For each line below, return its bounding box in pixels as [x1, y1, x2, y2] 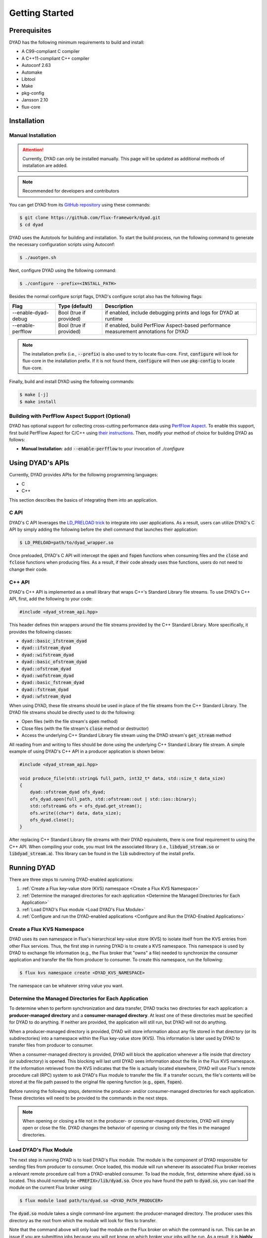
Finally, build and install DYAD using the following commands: [9, 379, 134, 385]
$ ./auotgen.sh [19, 255, 56, 260]
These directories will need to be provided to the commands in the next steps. [9, 1095, 168, 1101]
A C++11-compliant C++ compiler [21, 55, 89, 61]
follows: [9, 437, 25, 443]
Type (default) [58, 303, 92, 309]
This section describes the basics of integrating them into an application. [9, 497, 158, 503]
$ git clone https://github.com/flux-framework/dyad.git [19, 215, 161, 220]
